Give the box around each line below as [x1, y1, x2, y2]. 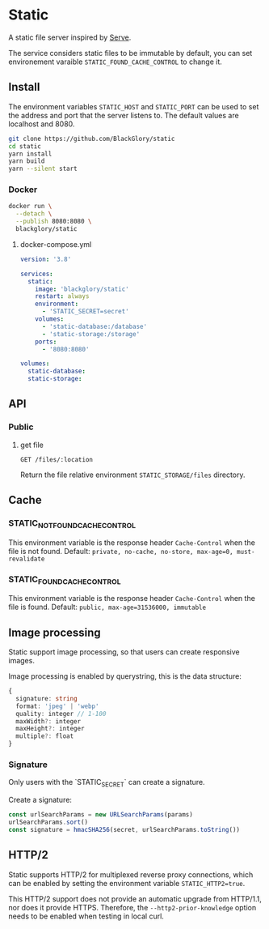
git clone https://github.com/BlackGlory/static [8, 134, 175, 143]
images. [8, 656, 35, 666]
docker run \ [8, 202, 53, 211]
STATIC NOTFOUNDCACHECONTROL [8, 518, 136, 531]
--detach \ [15, 210, 53, 218]
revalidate [8, 555, 45, 563]
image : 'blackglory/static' [35, 285, 129, 293]
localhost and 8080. [8, 119, 75, 129]
